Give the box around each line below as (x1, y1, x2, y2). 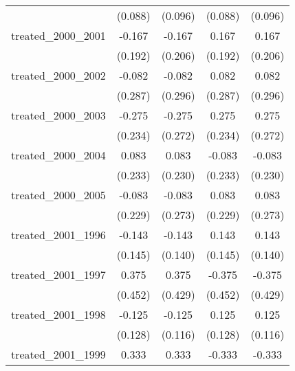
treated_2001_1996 (11, 227, 106, 243)
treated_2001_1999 (11, 346, 106, 362)
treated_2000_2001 (11, 27, 106, 43)
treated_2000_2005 (11, 187, 106, 203)
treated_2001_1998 (11, 306, 106, 322)
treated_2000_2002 (11, 67, 106, 83)
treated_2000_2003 (11, 107, 106, 123)
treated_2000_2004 (11, 147, 106, 163)
